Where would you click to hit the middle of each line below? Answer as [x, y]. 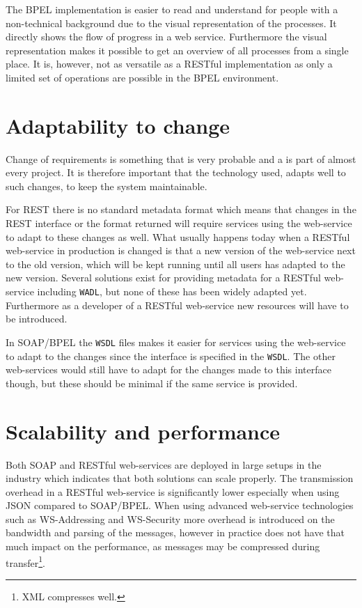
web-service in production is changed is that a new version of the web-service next [181, 250]
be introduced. [37, 319]
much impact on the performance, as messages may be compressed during [163, 546]
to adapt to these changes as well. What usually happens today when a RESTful [178, 236]
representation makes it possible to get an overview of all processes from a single [177, 50]
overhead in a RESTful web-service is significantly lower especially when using [173, 491]
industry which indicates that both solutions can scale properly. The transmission [180, 478]
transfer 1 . [25, 561]
